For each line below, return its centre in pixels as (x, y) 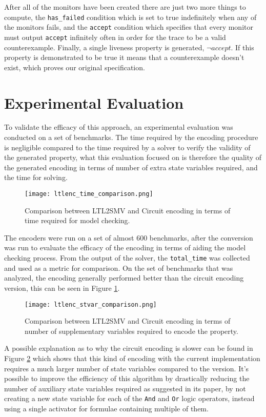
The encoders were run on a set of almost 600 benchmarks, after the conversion (129, 237)
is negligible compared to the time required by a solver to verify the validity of (127, 147)
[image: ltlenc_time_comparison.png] (89, 194)
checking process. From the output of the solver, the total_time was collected (127, 258)
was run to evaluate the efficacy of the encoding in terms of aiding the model (125, 247)
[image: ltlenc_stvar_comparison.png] (91, 304)
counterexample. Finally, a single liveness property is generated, (104, 47)
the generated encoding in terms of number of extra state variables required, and (131, 167)
